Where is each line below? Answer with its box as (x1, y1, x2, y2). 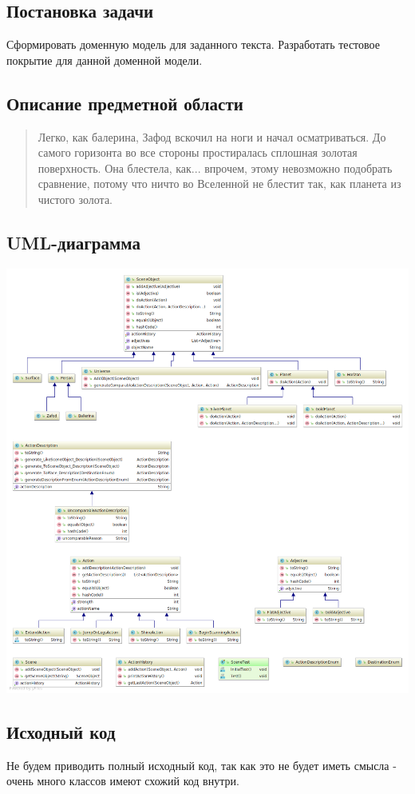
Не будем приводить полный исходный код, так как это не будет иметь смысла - (6, 756, 397, 773)
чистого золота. (38, 190, 113, 207)
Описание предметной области (6, 90, 243, 115)
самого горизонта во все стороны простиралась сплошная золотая (38, 144, 358, 161)
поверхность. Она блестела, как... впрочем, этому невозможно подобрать (38, 159, 393, 176)
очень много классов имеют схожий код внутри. (6, 772, 239, 789)
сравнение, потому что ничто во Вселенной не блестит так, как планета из (38, 175, 401, 192)
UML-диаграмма (6, 229, 140, 254)
